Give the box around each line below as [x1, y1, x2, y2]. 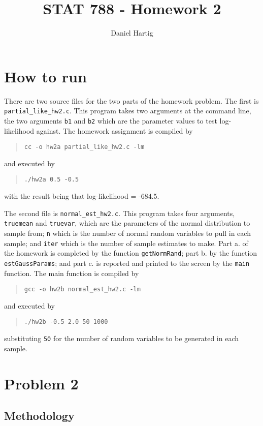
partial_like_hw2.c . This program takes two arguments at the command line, [4, 105, 251, 116]
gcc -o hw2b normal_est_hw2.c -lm [24, 286, 141, 293]
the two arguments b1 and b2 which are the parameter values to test [4, 115, 217, 126]
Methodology [4, 408, 75, 423]
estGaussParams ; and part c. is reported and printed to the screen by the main [4, 257, 250, 268]
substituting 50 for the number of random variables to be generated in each [4, 333, 239, 344]
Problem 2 [4, 373, 79, 393]
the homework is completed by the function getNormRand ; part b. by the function [4, 248, 257, 258]
